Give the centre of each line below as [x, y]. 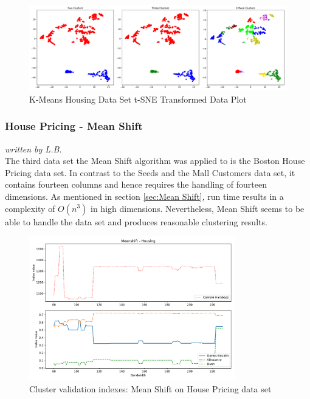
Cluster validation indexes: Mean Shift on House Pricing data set [150, 388]
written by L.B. [33, 148]
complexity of [30, 208]
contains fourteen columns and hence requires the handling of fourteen [136, 184]
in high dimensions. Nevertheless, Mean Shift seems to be [198, 208]
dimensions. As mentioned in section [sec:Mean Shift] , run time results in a [144, 196]
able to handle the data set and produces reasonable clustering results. [136, 221]
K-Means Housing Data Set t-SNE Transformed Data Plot [138, 99]
